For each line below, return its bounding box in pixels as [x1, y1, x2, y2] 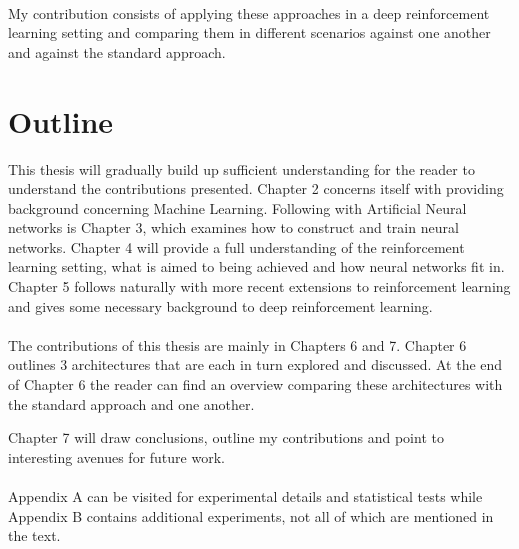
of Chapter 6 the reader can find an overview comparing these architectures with [8, 374, 503, 395]
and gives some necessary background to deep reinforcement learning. [8, 295, 433, 316]
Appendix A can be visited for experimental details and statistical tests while [8, 486, 483, 506]
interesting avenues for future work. [8, 446, 225, 467]
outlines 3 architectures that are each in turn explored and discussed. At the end [8, 354, 503, 375]
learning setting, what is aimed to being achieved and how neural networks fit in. [8, 256, 505, 277]
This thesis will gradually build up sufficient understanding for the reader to [8, 158, 475, 179]
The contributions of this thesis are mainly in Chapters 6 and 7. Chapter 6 [8, 334, 467, 355]
